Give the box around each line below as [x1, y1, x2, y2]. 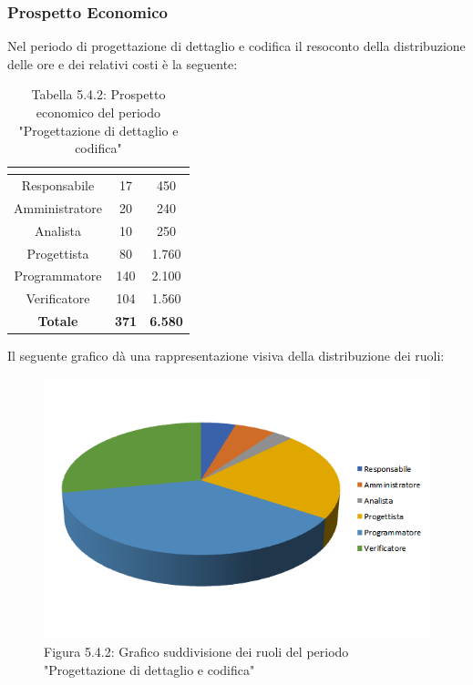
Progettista [26, 243, 89, 262]
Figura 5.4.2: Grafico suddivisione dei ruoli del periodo [44, 642, 349, 661]
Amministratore [14, 198, 102, 217]
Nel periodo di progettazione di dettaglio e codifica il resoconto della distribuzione [7, 36, 466, 56]
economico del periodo [36, 103, 160, 121]
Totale [37, 312, 78, 331]
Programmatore [14, 266, 102, 285]
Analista [34, 220, 82, 240]
